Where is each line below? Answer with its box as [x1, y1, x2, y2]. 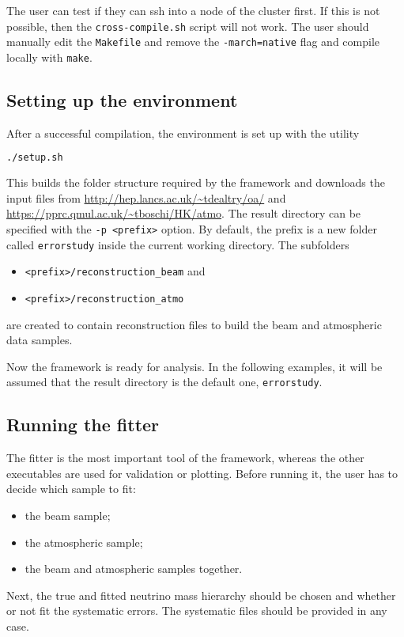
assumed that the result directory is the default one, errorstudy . [6, 373, 323, 390]
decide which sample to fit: [6, 480, 136, 497]
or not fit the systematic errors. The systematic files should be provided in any [6, 602, 387, 619]
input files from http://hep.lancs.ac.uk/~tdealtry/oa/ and [6, 189, 286, 206]
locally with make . [6, 48, 93, 65]
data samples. [6, 332, 73, 348]
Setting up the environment [6, 87, 238, 112]
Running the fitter [6, 412, 160, 437]
